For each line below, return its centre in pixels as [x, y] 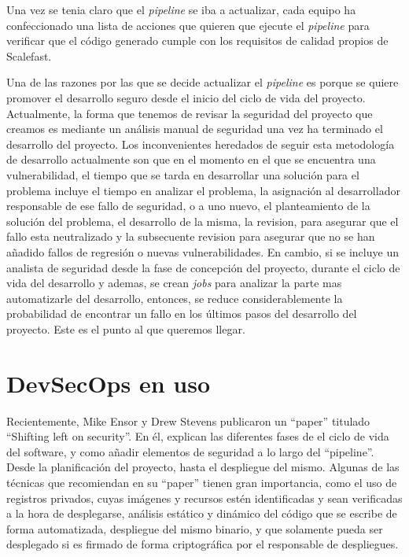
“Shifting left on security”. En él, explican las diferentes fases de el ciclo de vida [198, 436]
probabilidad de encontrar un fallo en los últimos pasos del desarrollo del [182, 314]
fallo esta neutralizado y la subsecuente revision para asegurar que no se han [191, 236]
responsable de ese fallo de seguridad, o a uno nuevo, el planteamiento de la [188, 206]
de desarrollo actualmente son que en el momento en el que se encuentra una [191, 159]
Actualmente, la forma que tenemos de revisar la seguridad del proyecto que [190, 113]
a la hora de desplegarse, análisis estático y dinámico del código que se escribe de [202, 513]
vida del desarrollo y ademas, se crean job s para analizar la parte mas [174, 283]
